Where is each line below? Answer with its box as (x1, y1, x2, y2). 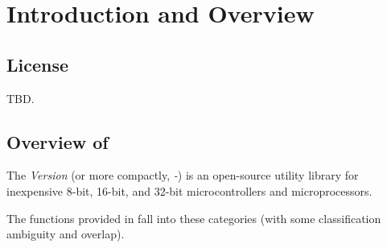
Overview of (6, 129, 109, 154)
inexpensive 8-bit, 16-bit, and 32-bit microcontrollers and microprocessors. (6, 182, 373, 199)
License (6, 52, 69, 76)
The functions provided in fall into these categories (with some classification (6, 209, 381, 226)
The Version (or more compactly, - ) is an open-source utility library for (6, 167, 359, 184)
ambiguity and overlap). (6, 225, 125, 242)
